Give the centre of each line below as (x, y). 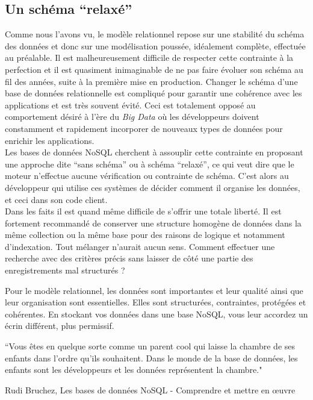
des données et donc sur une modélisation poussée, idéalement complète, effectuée (155, 45)
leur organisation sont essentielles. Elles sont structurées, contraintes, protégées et (156, 302)
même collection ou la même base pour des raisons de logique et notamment (145, 235)
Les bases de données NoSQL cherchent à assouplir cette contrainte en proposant (154, 152)
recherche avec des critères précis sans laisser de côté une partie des (129, 258)
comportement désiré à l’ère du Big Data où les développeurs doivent (132, 117)
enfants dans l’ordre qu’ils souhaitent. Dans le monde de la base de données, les (151, 358)
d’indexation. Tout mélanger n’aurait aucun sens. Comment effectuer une (140, 246)
